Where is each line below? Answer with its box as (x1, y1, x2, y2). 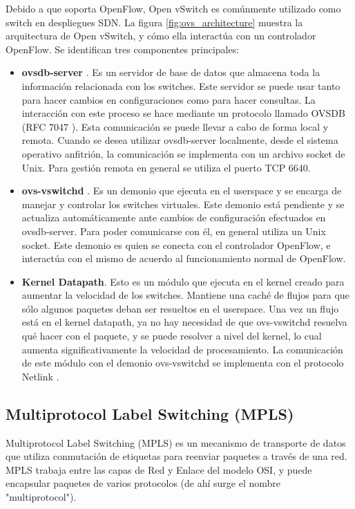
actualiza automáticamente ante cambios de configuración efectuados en (21, 210, 326, 225)
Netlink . (21, 369, 59, 383)
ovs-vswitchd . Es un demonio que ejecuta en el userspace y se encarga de (21, 183, 342, 198)
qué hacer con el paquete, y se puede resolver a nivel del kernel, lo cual (21, 328, 322, 343)
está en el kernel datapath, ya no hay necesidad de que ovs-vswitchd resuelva (21, 315, 347, 329)
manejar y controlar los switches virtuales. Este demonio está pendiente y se (21, 196, 345, 211)
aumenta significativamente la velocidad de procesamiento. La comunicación (21, 342, 343, 356)
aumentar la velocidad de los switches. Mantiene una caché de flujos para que (21, 288, 349, 302)
